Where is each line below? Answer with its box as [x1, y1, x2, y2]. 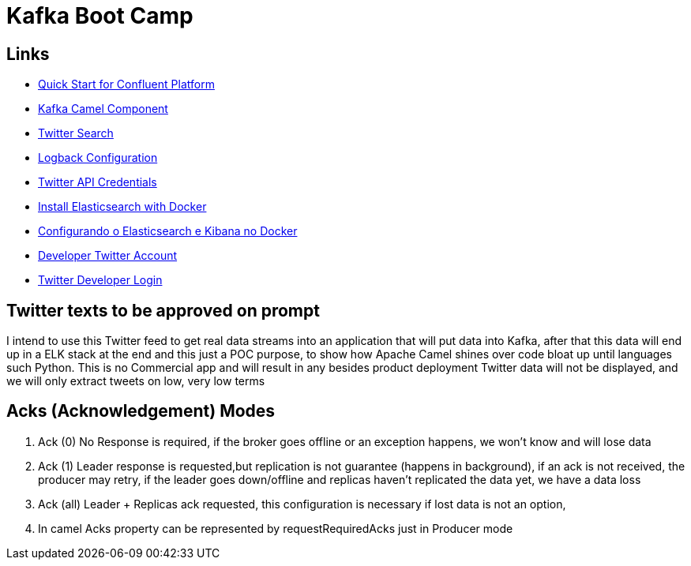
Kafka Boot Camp [6, 2, 193, 29]
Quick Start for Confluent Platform [38, 77, 215, 92]
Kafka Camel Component [38, 102, 168, 116]
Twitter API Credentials [38, 175, 157, 189]
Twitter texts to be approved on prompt [6, 300, 320, 320]
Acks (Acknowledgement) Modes [6, 401, 276, 422]
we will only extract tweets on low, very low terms [6, 374, 265, 388]
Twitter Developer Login [38, 273, 163, 287]
